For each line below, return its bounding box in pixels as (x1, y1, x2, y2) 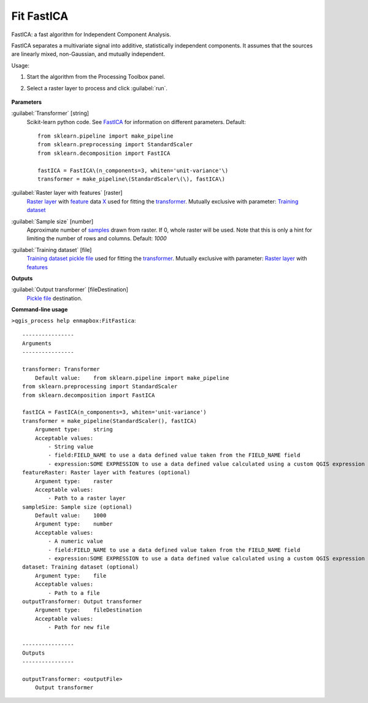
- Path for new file (48, 624, 110, 631)
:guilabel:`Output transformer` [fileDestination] (11, 286, 129, 293)
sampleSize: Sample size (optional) (22, 503, 132, 510)
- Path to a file (48, 589, 101, 596)
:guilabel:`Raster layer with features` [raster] (11, 189, 123, 197)
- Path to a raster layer (48, 495, 126, 502)
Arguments (22, 340, 52, 347)
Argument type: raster (34, 477, 113, 485)
